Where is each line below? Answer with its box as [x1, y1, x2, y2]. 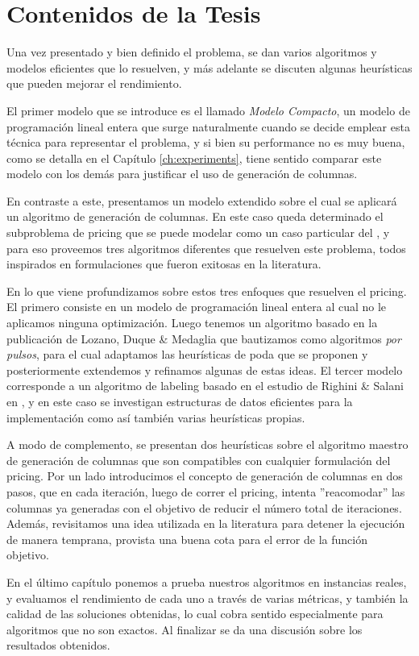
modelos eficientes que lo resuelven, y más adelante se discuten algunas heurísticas [6, 59, 413, 76]
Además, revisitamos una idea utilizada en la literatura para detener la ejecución [6, 515, 405, 532]
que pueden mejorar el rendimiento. [6, 75, 182, 92]
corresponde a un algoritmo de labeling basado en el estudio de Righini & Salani [6, 377, 404, 394]
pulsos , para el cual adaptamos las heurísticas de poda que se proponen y [6, 346, 368, 363]
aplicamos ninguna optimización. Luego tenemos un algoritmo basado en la [6, 314, 378, 331]
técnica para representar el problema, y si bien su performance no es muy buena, [6, 134, 405, 151]
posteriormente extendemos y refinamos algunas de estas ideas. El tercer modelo [6, 361, 403, 378]
